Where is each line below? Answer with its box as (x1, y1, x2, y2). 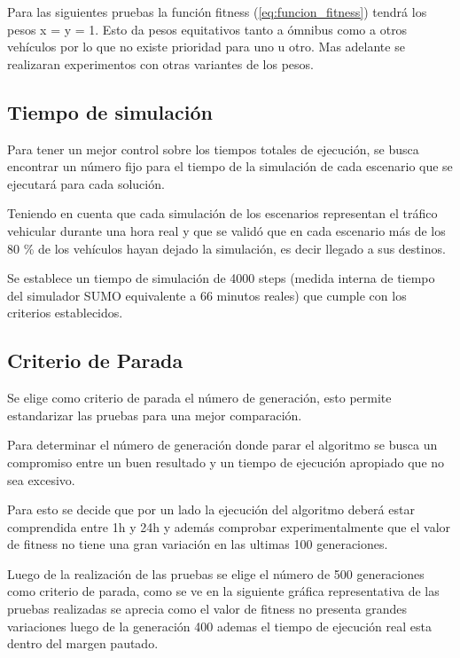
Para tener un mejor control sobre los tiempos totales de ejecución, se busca (7, 139, 419, 158)
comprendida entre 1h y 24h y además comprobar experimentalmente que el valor (7, 517, 451, 536)
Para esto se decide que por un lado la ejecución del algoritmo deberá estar (7, 500, 415, 519)
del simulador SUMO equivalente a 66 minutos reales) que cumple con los (7, 286, 407, 304)
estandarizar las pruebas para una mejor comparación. (7, 405, 302, 424)
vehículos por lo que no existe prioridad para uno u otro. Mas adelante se (7, 37, 405, 56)
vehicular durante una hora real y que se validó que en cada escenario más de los (7, 221, 446, 239)
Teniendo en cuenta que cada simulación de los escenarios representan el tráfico (7, 204, 438, 223)
